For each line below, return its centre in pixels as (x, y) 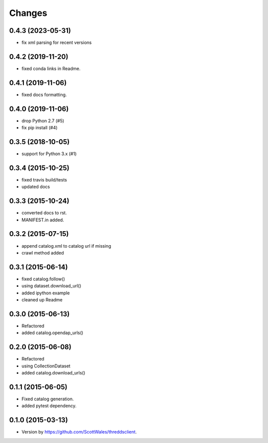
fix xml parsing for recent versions (57, 43)
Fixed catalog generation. (48, 399)
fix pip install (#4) (40, 128)
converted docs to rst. (44, 213)
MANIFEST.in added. (43, 220)
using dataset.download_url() (51, 286)
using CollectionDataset (46, 366)
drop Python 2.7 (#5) (43, 121)
